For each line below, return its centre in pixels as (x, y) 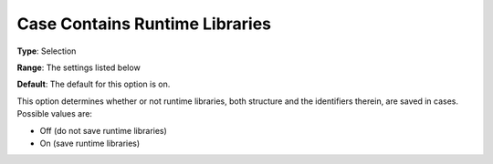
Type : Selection (47, 51)
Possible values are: (55, 114)
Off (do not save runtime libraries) (104, 130)
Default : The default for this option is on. (94, 84)
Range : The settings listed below (79, 67)
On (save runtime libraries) (90, 143)
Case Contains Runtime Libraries (144, 24)
